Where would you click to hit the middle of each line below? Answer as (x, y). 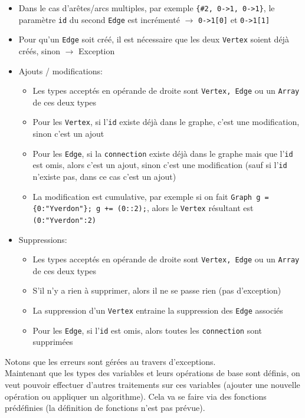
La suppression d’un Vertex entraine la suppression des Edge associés (158, 310)
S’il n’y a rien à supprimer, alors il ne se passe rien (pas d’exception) (157, 290)
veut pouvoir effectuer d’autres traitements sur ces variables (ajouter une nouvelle (152, 385)
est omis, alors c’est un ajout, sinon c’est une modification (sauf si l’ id (160, 165)
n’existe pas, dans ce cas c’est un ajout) (104, 176)
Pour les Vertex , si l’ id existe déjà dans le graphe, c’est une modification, (166, 122)
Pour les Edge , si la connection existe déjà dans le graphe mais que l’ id (163, 153)
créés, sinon (39, 50)
